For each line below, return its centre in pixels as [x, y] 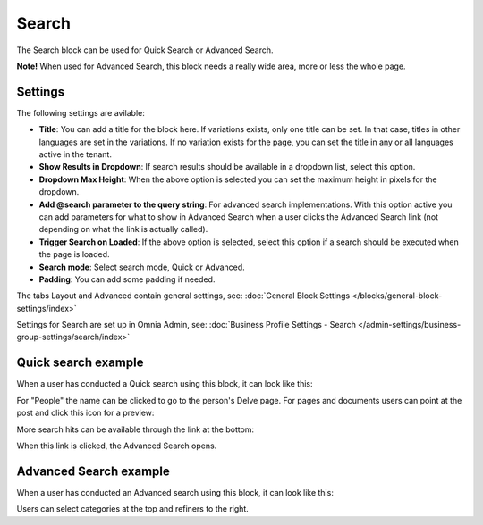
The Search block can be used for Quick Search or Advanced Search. [145, 50]
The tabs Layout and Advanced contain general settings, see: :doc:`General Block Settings [183, 296]
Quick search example [80, 363]
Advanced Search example [93, 471]
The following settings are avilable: [80, 112]
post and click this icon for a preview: [85, 413]
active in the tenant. [75, 154]
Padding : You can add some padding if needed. [127, 279]
